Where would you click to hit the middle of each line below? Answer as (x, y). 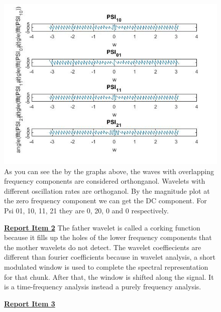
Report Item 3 (30, 303)
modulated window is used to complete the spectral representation (106, 266)
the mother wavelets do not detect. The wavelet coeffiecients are (103, 247)
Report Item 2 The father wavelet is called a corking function (102, 227)
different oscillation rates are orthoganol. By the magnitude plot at (107, 190)
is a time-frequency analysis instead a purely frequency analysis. (103, 287)
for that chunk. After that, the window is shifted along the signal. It (109, 277)
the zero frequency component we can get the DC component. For (105, 201)
